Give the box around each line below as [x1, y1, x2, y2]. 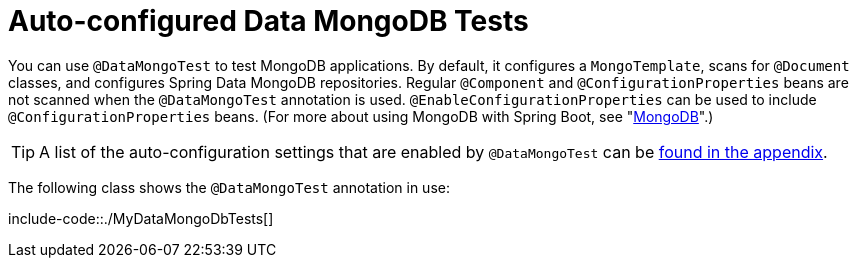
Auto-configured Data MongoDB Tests [8, 4, 529, 38]
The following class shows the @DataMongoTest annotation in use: [8, 178, 450, 196]
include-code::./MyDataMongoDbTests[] [8, 209, 274, 227]
